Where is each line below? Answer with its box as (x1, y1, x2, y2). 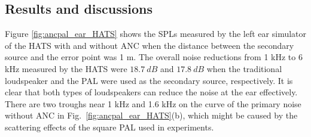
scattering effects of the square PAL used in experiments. (5, 120, 214, 133)
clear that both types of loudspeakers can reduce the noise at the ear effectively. (5, 86, 298, 98)
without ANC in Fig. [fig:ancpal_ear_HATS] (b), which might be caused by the (5, 109, 298, 122)
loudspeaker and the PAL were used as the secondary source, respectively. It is (5, 74, 293, 86)
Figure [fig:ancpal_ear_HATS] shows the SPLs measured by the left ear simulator (5, 27, 307, 40)
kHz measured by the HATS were (5, 62, 127, 74)
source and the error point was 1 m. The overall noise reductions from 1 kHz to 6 (5, 51, 303, 63)
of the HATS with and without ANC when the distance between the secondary (5, 39, 294, 51)
